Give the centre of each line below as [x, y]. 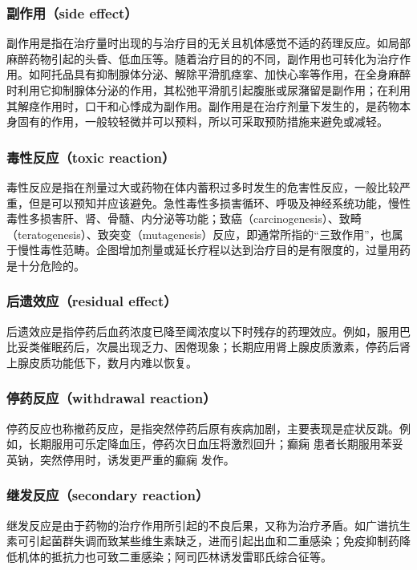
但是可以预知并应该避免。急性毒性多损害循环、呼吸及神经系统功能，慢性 [219, 202]
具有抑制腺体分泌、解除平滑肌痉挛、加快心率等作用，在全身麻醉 [242, 74]
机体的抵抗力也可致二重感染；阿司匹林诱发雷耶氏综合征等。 [174, 556]
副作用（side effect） [72, 12]
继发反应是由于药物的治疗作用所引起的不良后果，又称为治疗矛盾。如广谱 [197, 525]
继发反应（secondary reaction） [108, 495]
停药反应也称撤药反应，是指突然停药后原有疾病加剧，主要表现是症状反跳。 [203, 428]
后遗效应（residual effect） [92, 301]
